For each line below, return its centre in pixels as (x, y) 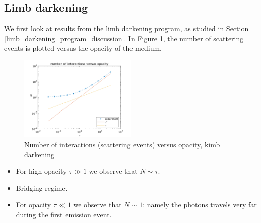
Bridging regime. (42, 188)
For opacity (34, 205)
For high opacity (41, 171)
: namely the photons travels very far (200, 205)
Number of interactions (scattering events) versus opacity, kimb (122, 144)
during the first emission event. (64, 214)
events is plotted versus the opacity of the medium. (83, 48)
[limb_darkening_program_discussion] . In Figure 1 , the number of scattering (124, 38)
